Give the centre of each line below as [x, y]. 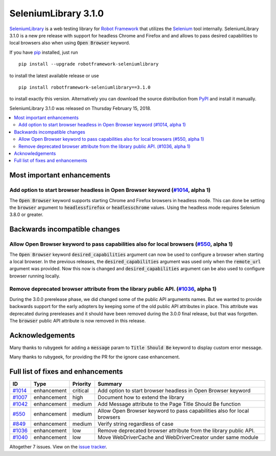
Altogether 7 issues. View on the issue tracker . [58, 447]
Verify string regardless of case [136, 424]
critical [80, 390]
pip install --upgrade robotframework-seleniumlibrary [89, 64]
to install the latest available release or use [54, 75]
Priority [82, 384]
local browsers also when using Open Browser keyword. [70, 43]
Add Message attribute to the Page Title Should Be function [169, 404]
